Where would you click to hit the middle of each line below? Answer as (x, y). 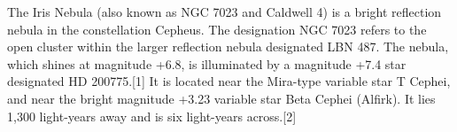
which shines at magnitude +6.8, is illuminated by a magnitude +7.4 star (207, 63)
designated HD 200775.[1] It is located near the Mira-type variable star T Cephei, (229, 81)
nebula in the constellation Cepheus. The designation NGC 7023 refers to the (217, 29)
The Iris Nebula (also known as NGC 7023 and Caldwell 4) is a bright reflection (225, 12)
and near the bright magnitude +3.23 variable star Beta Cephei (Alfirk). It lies (221, 98)
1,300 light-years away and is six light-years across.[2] (152, 116)
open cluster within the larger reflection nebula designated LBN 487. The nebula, (228, 47)
